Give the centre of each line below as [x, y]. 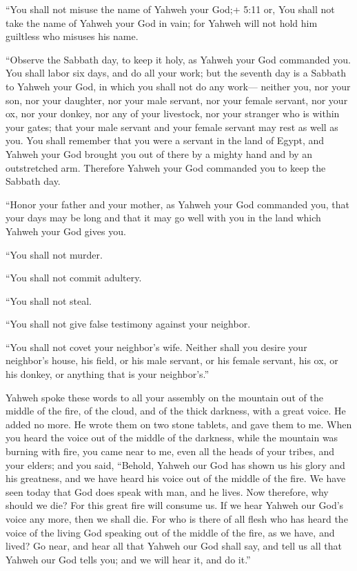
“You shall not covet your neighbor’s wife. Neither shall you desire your [156, 347]
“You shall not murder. [54, 254]
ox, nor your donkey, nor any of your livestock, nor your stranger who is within [173, 113]
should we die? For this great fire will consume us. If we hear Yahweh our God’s [175, 505]
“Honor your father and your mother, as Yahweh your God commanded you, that [177, 204]
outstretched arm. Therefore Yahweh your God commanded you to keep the [166, 167]
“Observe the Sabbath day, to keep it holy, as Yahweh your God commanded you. [178, 59]
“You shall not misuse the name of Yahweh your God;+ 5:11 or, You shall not [170, 9]
